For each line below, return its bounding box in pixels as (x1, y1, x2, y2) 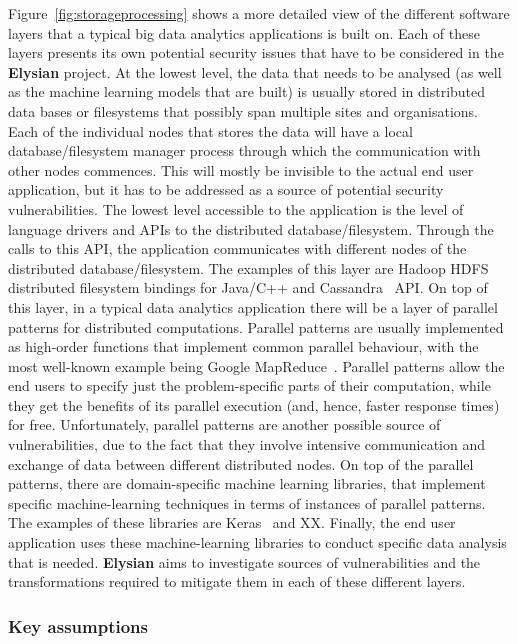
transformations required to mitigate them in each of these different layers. (8, 571, 466, 592)
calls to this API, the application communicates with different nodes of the (8, 238, 467, 259)
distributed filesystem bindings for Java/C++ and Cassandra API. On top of (8, 277, 488, 298)
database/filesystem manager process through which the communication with (8, 140, 481, 161)
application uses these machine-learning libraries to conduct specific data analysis (8, 532, 507, 553)
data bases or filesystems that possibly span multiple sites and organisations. (8, 100, 478, 121)
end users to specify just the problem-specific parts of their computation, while (8, 375, 491, 396)
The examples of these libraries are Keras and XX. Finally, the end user (8, 512, 456, 533)
